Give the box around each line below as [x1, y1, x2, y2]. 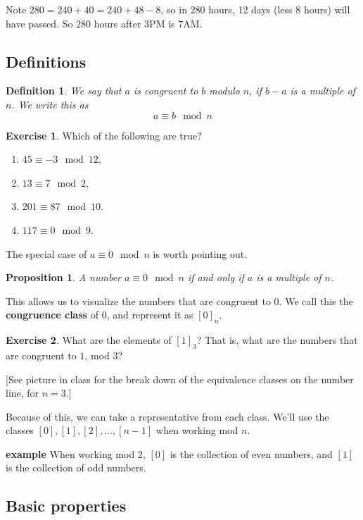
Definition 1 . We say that [6, 83, 122, 98]
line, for [6, 385, 39, 400]
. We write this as [11, 97, 89, 111]
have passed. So [6, 16, 73, 30]
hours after [94, 16, 141, 30]
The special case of [6, 246, 87, 261]
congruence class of [6, 307, 99, 322]
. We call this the [279, 293, 353, 308]
